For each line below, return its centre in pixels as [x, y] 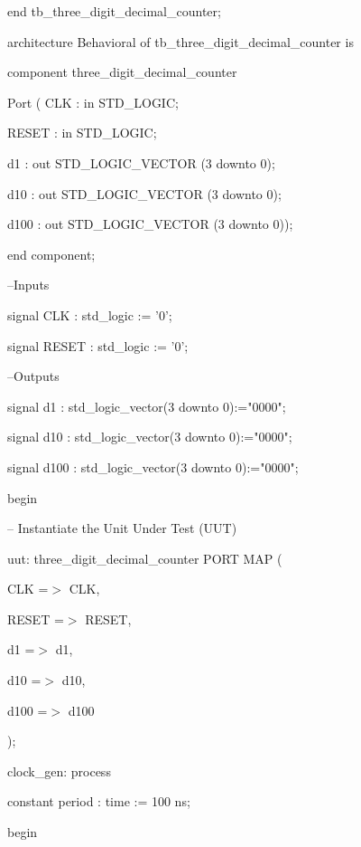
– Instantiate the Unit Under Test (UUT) [122, 528]
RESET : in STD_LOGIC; [82, 133]
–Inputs [28, 285]
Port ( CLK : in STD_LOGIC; [93, 102]
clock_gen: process [59, 771]
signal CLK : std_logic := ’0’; [90, 314]
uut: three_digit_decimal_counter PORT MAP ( [145, 558]
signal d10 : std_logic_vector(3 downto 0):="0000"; [150, 437]
